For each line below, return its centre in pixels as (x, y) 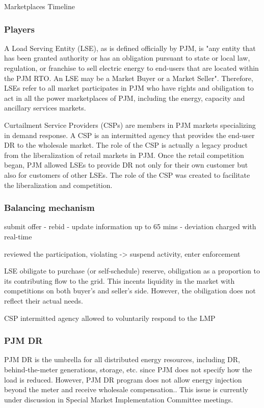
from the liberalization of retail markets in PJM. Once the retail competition (124, 155)
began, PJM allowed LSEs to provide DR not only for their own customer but (126, 165)
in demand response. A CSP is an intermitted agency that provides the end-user (129, 135)
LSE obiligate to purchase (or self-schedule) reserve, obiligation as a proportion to (132, 271)
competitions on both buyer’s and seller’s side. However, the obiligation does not (130, 291)
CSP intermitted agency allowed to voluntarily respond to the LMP (110, 318)
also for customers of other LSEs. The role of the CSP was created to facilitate (127, 174)
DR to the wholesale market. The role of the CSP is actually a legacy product (126, 145)
